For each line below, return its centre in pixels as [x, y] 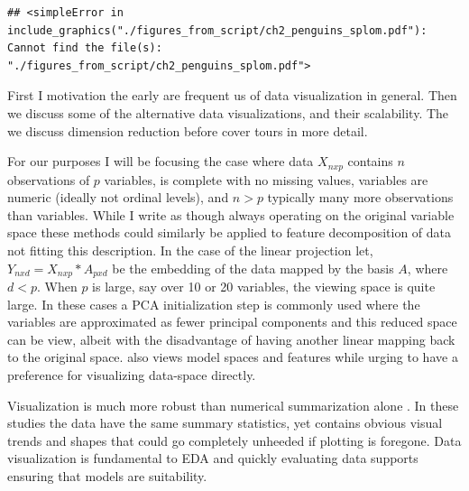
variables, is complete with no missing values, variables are [266, 179]
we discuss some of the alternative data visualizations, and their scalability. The [228, 112]
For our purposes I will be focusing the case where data [161, 161]
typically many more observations [360, 197]
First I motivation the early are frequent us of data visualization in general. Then [232, 95]
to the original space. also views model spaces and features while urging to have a [233, 357]
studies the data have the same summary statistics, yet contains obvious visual [225, 423]
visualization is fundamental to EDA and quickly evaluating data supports [213, 458]
